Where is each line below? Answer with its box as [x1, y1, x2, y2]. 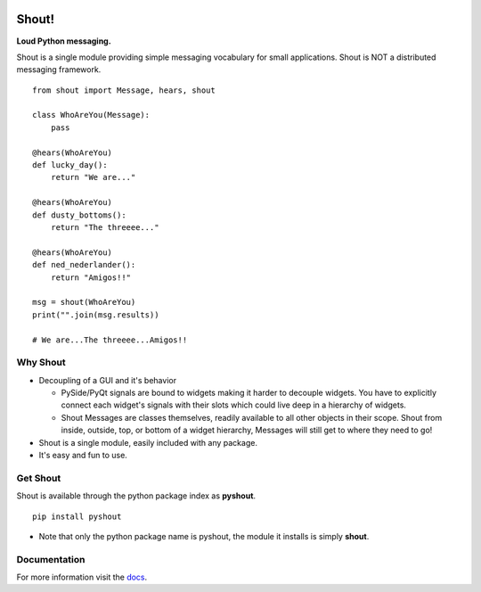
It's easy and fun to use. [38, 449, 128, 460]
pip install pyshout [32, 511, 122, 522]
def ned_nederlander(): [32, 259, 136, 270]
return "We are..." [50, 172, 136, 183]
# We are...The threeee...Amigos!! [32, 334, 188, 345]
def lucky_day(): [32, 160, 108, 170]
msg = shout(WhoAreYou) [32, 297, 136, 308]
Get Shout [16, 472, 61, 484]
